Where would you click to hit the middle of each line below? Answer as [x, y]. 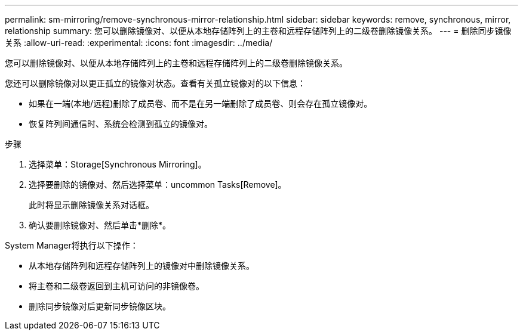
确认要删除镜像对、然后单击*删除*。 [100, 225]
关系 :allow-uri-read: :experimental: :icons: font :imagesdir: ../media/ [139, 43]
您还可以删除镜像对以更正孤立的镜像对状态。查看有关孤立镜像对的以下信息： [155, 83]
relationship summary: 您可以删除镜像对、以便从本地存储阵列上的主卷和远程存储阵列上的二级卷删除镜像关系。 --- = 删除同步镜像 [258, 31]
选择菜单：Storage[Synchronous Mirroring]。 [118, 164]
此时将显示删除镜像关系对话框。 [91, 205]
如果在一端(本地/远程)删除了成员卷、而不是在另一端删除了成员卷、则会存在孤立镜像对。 [201, 103]
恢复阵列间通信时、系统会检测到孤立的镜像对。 [121, 124]
